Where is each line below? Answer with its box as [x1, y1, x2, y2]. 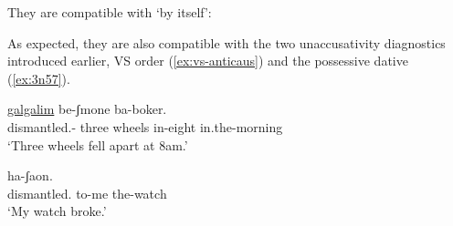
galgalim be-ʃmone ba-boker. [7, 99, 167, 118]
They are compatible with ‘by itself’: [7, 3, 212, 21]
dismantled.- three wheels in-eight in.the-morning [7, 117, 283, 136]
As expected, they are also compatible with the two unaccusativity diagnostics [7, 33, 446, 52]
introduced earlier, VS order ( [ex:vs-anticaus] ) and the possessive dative [7, 51, 408, 70]
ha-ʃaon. [7, 166, 53, 185]
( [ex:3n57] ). [7, 68, 70, 87]
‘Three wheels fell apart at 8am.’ [7, 135, 188, 154]
